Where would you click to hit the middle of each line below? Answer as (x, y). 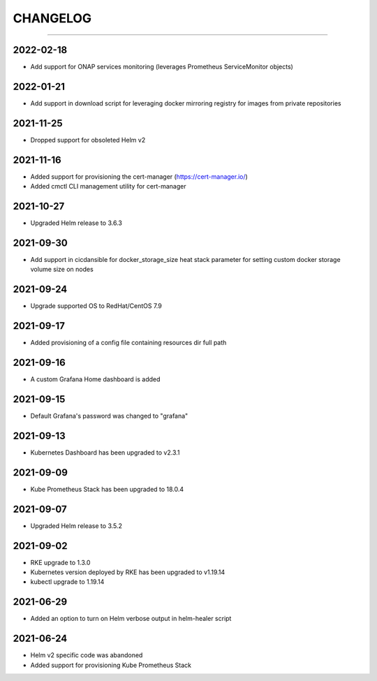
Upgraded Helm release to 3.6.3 (76, 223)
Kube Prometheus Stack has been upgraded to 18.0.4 (107, 489)
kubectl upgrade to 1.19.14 (67, 582)
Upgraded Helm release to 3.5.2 (76, 526)
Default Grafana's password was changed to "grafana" (109, 416)
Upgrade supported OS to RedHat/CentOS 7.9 (96, 306)
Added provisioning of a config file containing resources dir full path (128, 343)
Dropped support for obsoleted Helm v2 (88, 140)
